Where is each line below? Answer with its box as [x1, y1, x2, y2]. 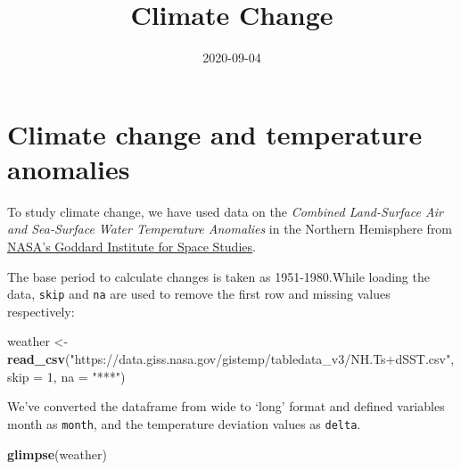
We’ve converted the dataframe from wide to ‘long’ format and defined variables [7, 397, 445, 416]
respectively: [7, 301, 75, 320]
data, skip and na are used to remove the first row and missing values [7, 284, 391, 303]
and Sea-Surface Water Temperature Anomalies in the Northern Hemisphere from [7, 219, 453, 238]
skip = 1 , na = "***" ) [7, 367, 126, 385]
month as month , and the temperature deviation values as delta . [7, 414, 361, 433]
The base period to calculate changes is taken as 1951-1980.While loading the [7, 267, 430, 285]
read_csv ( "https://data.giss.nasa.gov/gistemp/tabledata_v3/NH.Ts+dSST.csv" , [7, 350, 455, 368]
